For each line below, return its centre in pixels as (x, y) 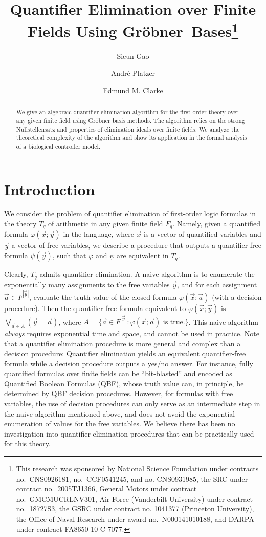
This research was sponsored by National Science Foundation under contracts (137, 469)
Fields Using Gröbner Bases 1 (133, 30)
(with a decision (237, 296)
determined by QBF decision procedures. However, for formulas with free (119, 393)
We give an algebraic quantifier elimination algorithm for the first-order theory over (127, 112)
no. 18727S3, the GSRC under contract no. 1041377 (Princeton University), (135, 509)
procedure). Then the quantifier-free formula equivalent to (95, 308)
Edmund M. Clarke (133, 90)
